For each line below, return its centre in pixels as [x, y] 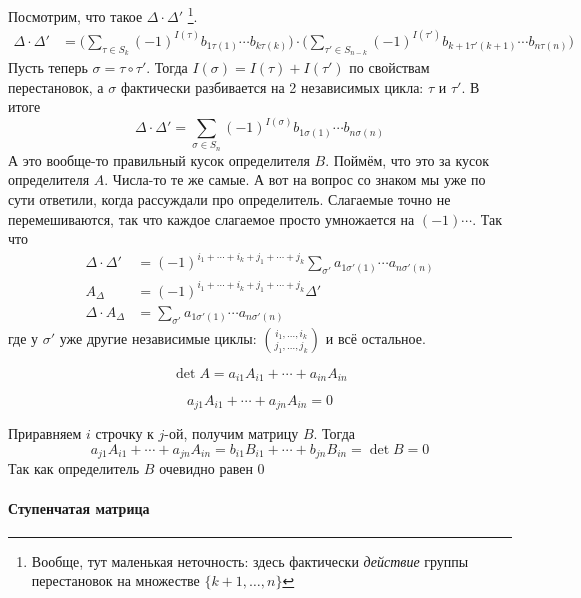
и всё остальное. [375, 337]
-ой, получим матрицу [231, 433]
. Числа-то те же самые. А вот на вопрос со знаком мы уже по [295, 179]
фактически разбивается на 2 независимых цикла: [272, 86]
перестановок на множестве [115, 580]
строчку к [124, 433]
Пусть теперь [48, 66]
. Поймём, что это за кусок [407, 159]
